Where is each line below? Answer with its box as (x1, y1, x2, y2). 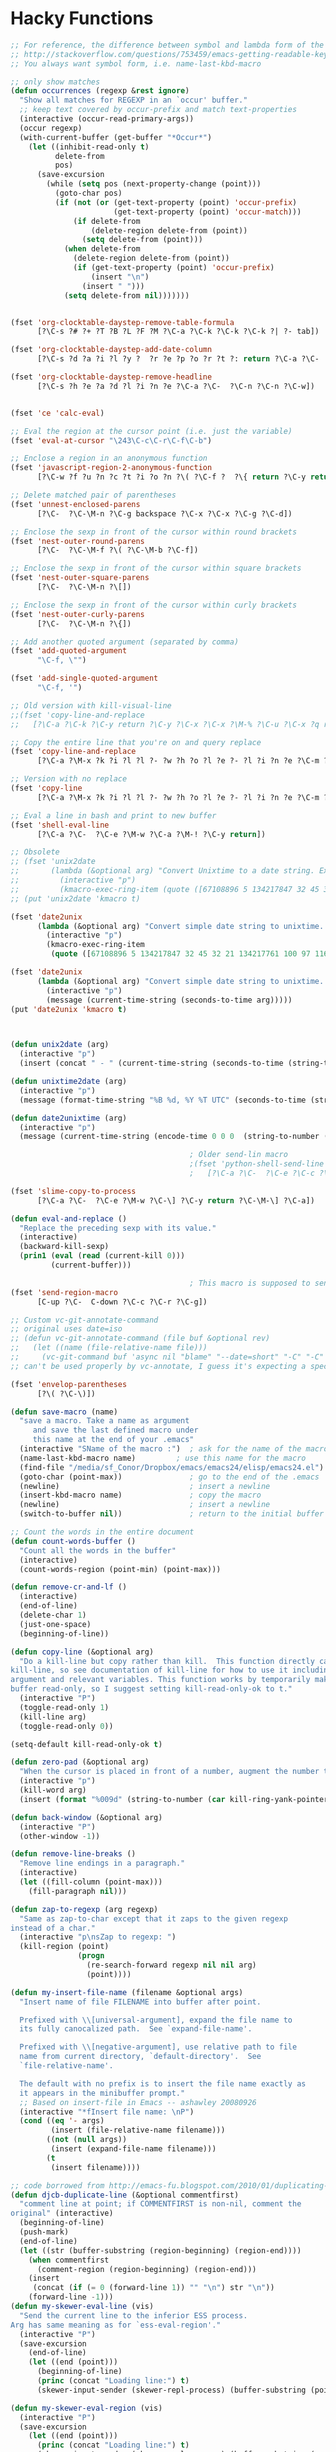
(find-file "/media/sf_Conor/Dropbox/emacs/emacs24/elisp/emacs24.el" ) (19, 1462, 325, 1472)
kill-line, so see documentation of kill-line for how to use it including (10, 1665, 333, 1676)
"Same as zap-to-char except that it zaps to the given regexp (19, 1913, 288, 1924)
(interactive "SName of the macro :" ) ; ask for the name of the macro (19, 1444, 329, 1454)
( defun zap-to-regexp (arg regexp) (10, 1904, 159, 1914)
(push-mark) (19, 2227, 70, 2237)
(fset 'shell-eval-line (10, 820, 110, 830)
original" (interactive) (10, 2208, 114, 2219)
